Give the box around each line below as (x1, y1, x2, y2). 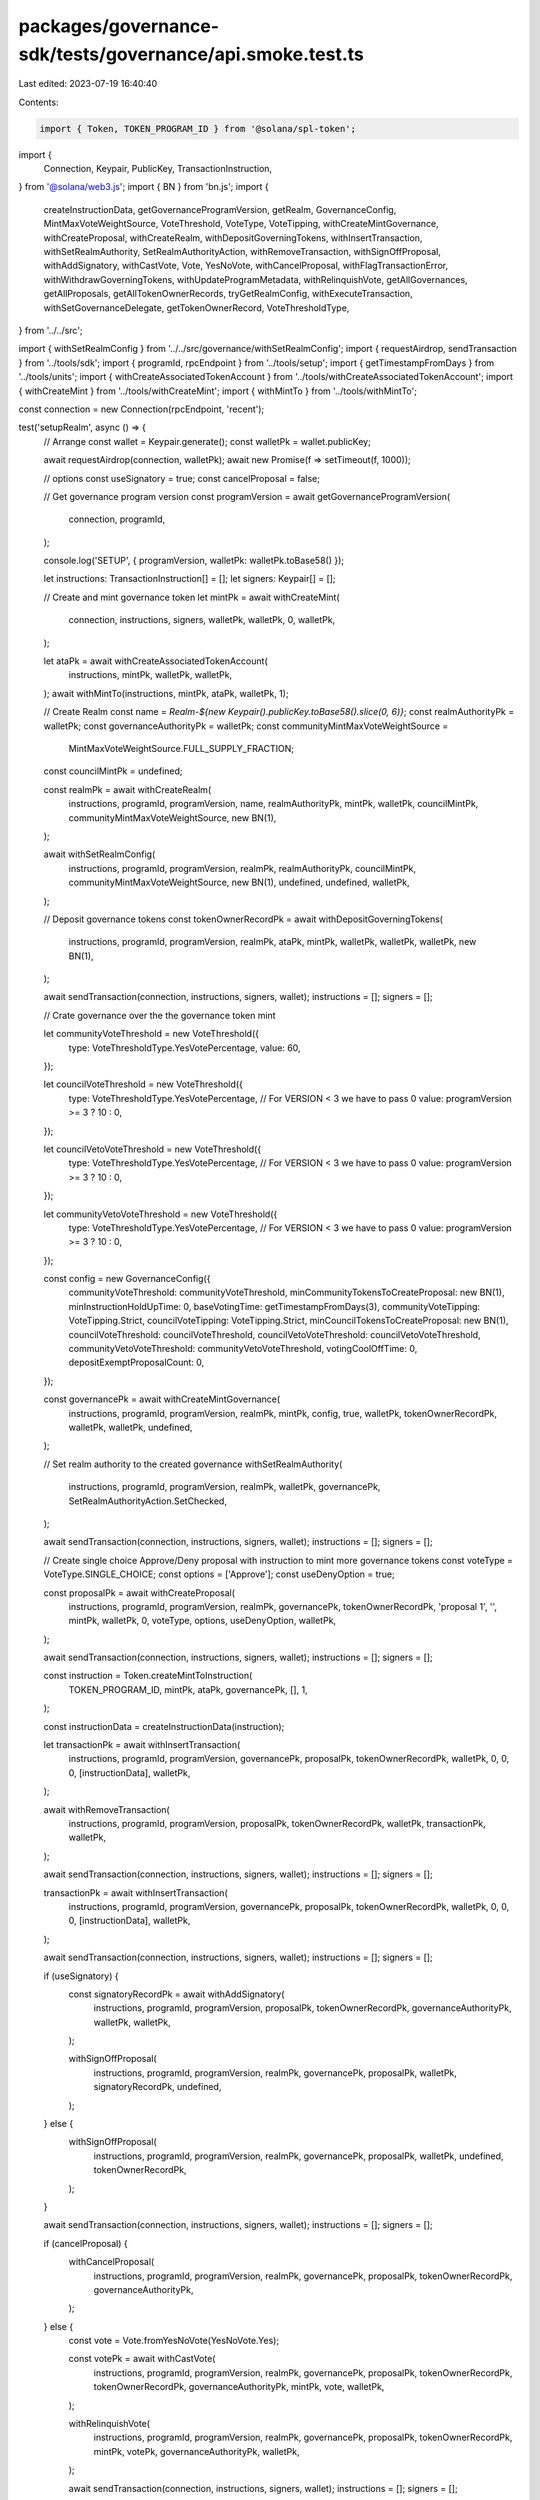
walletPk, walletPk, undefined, (68, 1421, 193, 1433)
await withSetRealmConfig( (43, 848, 156, 860)
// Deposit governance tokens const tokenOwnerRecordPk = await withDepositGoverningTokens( (43, 913, 444, 925)
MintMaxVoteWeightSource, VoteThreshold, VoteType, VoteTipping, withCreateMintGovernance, (43, 218, 439, 230)
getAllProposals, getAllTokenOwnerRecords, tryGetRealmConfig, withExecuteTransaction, (43, 288, 414, 300)
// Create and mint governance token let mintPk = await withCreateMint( (43, 591, 340, 603)
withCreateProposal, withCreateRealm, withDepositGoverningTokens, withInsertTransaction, (43, 231, 423, 244)
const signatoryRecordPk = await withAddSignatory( (68, 1988, 285, 2000)
